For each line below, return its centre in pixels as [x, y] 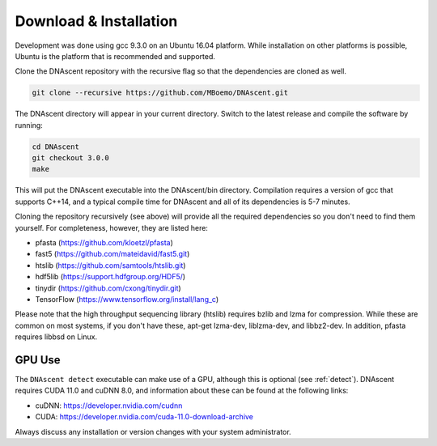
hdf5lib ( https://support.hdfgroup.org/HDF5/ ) [110, 277]
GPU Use [38, 360]
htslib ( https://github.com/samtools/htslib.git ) [110, 265]
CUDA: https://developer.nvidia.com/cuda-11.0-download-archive [144, 417]
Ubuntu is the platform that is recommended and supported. [115, 56]
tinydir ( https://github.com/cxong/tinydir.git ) [108, 288]
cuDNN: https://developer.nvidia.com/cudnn [109, 406]
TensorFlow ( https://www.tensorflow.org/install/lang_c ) [127, 299]
